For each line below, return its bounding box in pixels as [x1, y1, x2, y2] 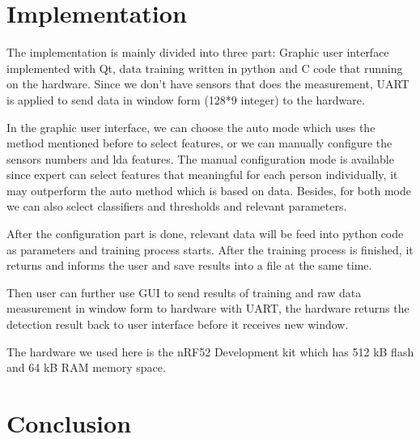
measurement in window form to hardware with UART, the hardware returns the [6, 300, 409, 317]
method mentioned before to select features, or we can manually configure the [6, 134, 392, 151]
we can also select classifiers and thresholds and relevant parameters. [6, 198, 347, 215]
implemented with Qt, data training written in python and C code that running [6, 59, 403, 76]
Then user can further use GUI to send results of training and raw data [6, 283, 362, 300]
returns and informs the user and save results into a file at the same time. [6, 257, 372, 274]
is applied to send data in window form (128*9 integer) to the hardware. [6, 91, 365, 108]
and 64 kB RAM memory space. [6, 359, 166, 376]
